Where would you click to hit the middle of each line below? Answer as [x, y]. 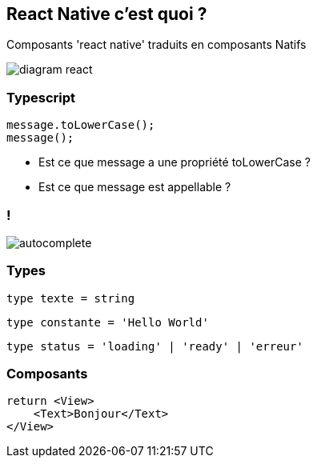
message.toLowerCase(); [81, 125]
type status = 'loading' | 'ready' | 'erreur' [155, 346]
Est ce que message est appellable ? [135, 187]
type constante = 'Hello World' [108, 322]
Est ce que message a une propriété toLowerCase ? [175, 162]
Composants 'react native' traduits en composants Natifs [156, 45]
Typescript [41, 97]
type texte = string [71, 298]
